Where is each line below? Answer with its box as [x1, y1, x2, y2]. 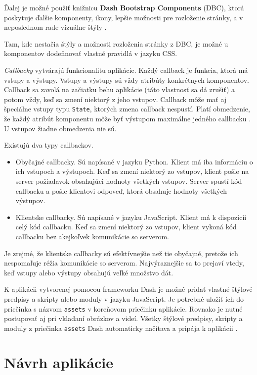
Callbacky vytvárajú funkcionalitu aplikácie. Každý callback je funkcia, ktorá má [4, 64, 248, 75]
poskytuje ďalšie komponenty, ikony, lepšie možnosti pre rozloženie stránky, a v [4, 12, 243, 22]
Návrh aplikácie [4, 352, 113, 372]
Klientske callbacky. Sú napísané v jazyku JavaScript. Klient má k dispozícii [15, 212, 247, 222]
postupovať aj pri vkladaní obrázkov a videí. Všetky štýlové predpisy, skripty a [4, 313, 243, 323]
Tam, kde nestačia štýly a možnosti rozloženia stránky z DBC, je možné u [4, 38, 228, 49]
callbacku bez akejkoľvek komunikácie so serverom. [15, 231, 169, 241]
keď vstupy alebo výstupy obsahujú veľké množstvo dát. [4, 267, 173, 277]
